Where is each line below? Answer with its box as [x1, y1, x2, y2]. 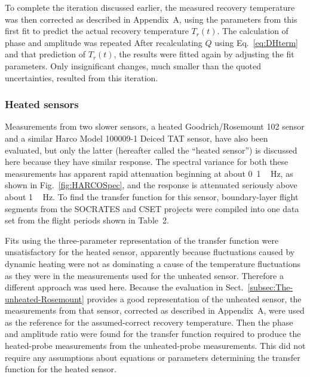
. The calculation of [217, 24, 288, 37]
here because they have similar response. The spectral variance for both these [5, 155, 288, 168]
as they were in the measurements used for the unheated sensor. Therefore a [5, 269, 284, 281]
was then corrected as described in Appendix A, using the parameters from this [5, 13, 297, 25]
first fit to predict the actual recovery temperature [5, 24, 189, 37]
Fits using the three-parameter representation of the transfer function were [5, 234, 279, 246]
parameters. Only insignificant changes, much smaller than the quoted [5, 59, 261, 72]
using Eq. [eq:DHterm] [214, 36, 298, 48]
